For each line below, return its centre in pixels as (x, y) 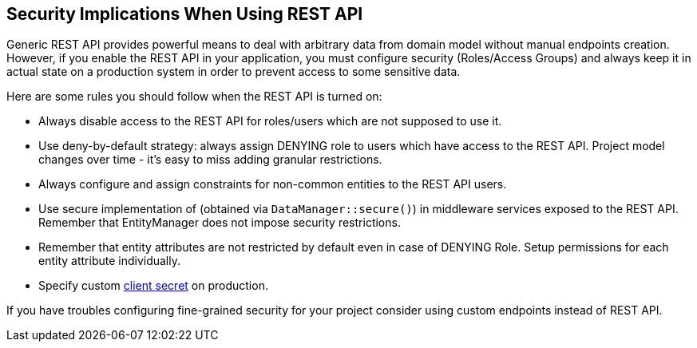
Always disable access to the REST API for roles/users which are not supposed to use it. (270, 121)
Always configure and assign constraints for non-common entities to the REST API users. (273, 184)
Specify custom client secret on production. (153, 286)
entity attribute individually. (110, 261)
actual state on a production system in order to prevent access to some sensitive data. (234, 72)
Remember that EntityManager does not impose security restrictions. (220, 223)
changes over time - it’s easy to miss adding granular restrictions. (210, 160)
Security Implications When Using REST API (185, 14)
